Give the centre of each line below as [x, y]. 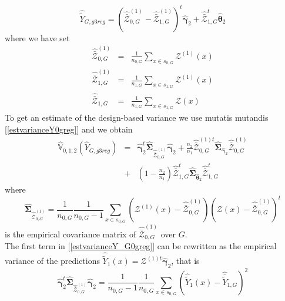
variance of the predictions [52, 261]
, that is [185, 261]
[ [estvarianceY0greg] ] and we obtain [69, 129]
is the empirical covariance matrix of [71, 234]
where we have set [37, 37]
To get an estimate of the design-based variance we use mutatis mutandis [137, 117]
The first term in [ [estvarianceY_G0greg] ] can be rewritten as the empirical [141, 246]
